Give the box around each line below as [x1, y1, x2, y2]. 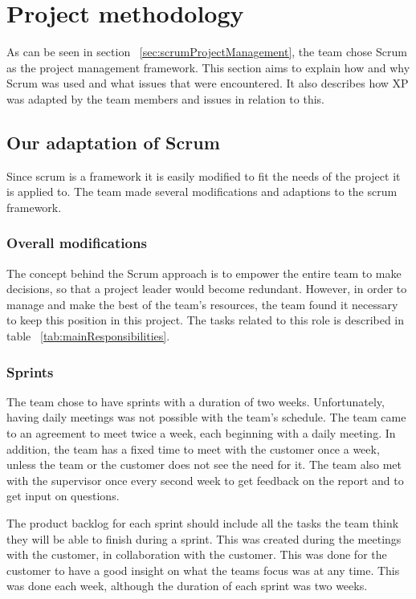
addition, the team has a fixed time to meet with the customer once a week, [6, 440, 380, 457]
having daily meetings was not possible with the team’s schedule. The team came [6, 409, 406, 426]
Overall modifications [6, 233, 147, 253]
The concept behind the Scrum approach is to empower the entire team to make [6, 264, 402, 281]
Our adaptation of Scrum [6, 129, 220, 154]
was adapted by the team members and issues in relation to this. [6, 90, 325, 107]
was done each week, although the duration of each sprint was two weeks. [6, 577, 368, 594]
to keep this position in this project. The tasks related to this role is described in [6, 312, 405, 328]
